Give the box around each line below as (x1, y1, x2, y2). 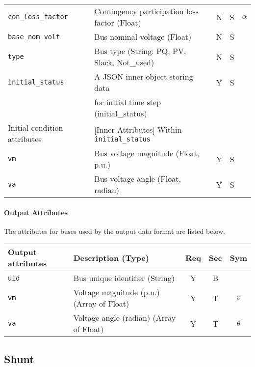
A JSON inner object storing (94, 71, 193, 82)
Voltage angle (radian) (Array (73, 312, 176, 324)
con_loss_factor (8, 13, 68, 21)
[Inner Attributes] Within (94, 123, 182, 135)
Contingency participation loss (94, 5, 199, 17)
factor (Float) (94, 17, 141, 28)
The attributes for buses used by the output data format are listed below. (4, 226, 225, 236)
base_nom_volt (8, 32, 60, 41)
